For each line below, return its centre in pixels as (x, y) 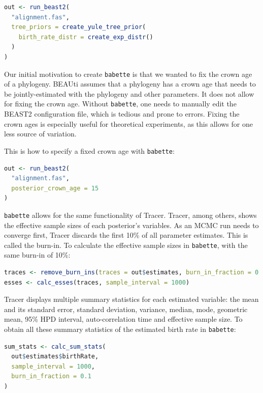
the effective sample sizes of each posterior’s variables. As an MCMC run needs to (131, 225)
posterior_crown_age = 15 (55, 188)
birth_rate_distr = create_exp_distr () (86, 37)
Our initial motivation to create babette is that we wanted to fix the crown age (128, 74)
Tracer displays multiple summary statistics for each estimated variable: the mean (131, 299)
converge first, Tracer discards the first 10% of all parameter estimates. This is (126, 235)
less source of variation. (40, 134)
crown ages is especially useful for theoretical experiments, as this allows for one (128, 123)
